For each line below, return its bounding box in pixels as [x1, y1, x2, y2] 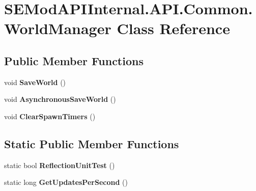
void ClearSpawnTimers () [4, 111, 96, 121]
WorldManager [4, 18, 111, 39]
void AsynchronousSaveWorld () [4, 94, 116, 104]
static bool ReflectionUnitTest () [4, 159, 115, 170]
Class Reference [117, 18, 230, 39]
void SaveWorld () [4, 76, 66, 87]
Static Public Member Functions [4, 135, 179, 151]
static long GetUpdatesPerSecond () [4, 177, 128, 187]
